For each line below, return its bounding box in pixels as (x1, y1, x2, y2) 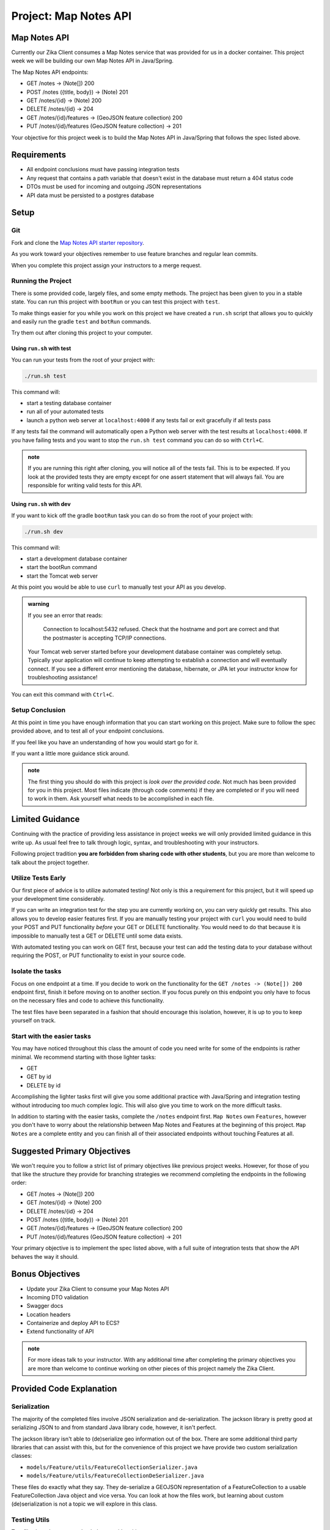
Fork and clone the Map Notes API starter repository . (11, 239, 144, 246)
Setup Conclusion (11, 706, 66, 714)
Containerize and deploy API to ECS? (26, 1319, 120, 1327)
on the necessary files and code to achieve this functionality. (11, 997, 164, 1004)
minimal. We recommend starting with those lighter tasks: (11, 1053, 156, 1061)
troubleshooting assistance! (28, 674, 98, 681)
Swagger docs (26, 1302, 64, 1310)
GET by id (26, 1073, 51, 1080)
